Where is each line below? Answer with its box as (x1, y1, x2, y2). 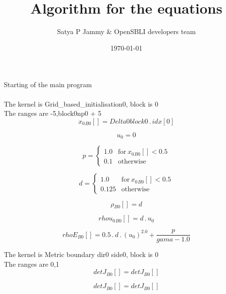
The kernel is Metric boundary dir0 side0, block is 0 (4, 249, 158, 259)
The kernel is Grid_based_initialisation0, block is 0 (4, 98, 158, 109)
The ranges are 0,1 (4, 258, 59, 269)
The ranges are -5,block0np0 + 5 (4, 108, 102, 118)
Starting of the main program (4, 79, 92, 90)
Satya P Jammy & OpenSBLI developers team (57, 26, 196, 37)
